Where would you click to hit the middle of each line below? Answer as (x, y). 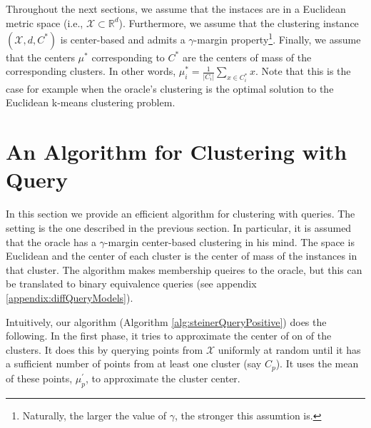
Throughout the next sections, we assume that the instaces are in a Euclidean (176, 9)
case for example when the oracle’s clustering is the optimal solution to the (170, 88)
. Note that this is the (303, 71)
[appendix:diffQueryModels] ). (70, 297)
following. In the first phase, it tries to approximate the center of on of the (169, 336)
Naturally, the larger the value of (94, 415)
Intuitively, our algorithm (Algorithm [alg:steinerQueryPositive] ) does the (166, 321)
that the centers (40, 57)
